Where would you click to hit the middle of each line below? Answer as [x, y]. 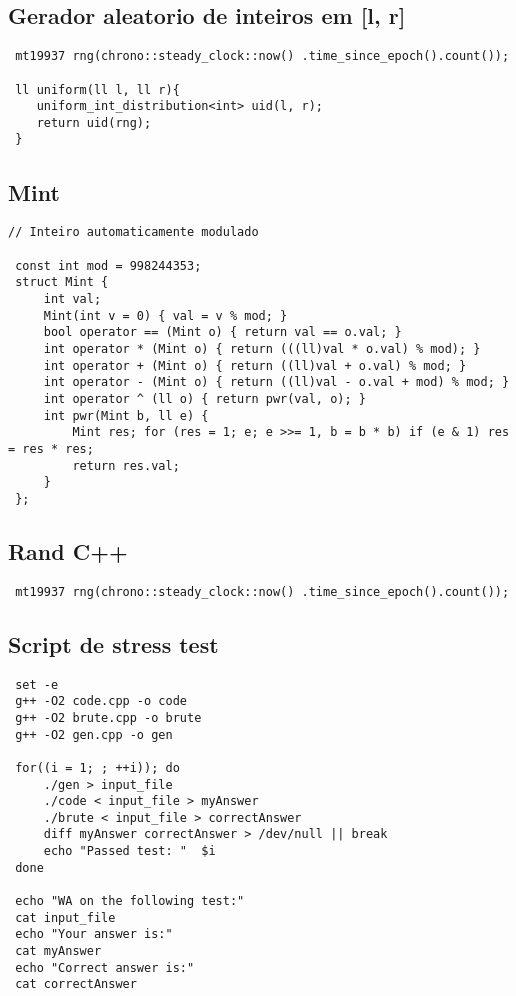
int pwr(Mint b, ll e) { [126, 415]
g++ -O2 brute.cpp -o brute [108, 717]
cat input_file [65, 917]
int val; [72, 298]
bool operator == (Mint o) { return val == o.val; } [222, 332]
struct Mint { [62, 282]
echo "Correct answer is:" [105, 967]
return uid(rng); [94, 122]
